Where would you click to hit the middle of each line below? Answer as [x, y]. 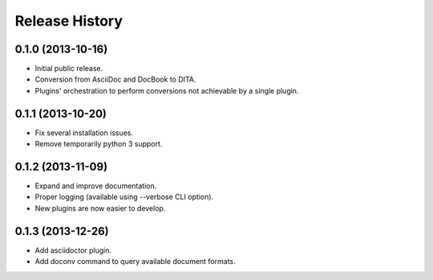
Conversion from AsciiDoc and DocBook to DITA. [115, 79]
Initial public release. [69, 69]
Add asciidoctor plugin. [73, 250]
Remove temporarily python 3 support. [99, 144]
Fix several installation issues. [84, 133]
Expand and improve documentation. [96, 186]
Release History [69, 21]
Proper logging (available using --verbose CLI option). [124, 197]
